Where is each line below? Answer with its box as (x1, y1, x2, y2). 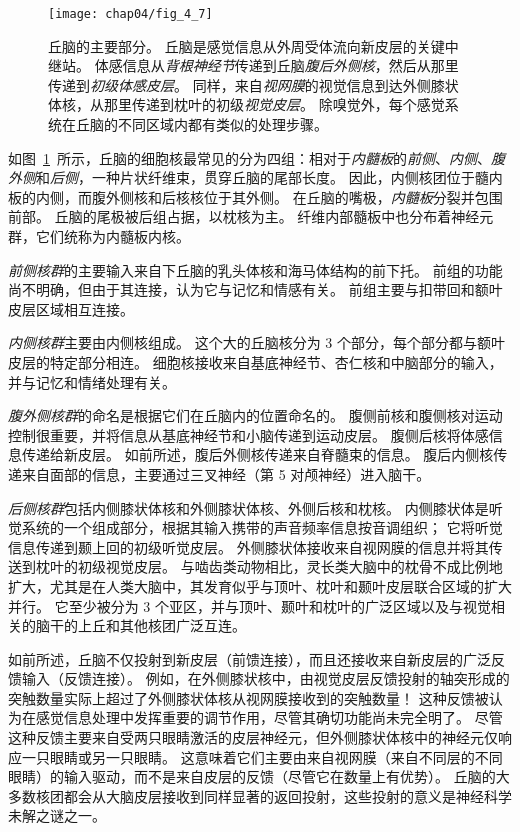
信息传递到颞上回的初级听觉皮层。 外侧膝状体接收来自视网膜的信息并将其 (8, 536, 489, 557)
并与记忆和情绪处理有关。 (8, 371, 176, 392)
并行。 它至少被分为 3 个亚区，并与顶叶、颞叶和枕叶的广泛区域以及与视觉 (8, 595, 491, 616)
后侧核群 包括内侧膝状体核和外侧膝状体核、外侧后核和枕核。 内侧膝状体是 (8, 497, 489, 518)
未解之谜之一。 (8, 805, 106, 826)
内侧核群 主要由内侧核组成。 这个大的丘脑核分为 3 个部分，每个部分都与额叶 (8, 332, 505, 353)
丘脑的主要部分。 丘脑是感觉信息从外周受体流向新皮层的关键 (48, 35, 445, 56)
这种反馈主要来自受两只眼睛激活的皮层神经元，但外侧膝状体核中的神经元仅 (8, 727, 498, 748)
